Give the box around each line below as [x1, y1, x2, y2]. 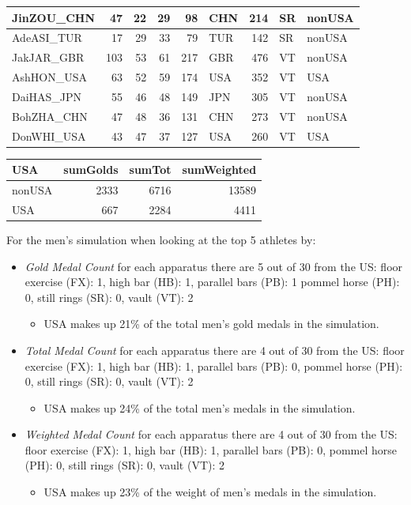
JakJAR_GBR [12, 49, 85, 66]
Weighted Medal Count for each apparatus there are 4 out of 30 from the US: [25, 426, 398, 443]
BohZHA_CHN [12, 107, 88, 124]
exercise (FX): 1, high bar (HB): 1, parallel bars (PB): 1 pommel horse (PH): [25, 273, 400, 290]
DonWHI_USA [12, 127, 86, 144]
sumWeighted [182, 161, 257, 178]
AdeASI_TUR [12, 29, 82, 46]
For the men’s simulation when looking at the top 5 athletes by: [6, 231, 316, 247]
